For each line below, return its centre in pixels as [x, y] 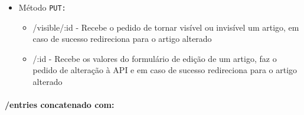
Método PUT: [42, 7]
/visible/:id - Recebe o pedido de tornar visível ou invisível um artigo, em [166, 27]
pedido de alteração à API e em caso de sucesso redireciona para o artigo [165, 70]
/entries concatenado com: [60, 105]
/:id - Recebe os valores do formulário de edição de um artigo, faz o [155, 58]
